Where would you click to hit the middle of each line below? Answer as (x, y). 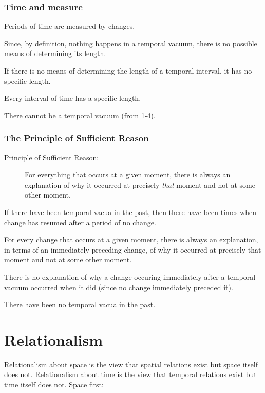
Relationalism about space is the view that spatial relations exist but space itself (131, 364)
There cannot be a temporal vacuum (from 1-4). (80, 115)
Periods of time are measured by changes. (70, 26)
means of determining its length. (55, 53)
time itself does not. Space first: (54, 385)
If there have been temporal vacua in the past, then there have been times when (130, 212)
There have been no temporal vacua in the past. (80, 304)
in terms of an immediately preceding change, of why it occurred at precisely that (133, 249)
